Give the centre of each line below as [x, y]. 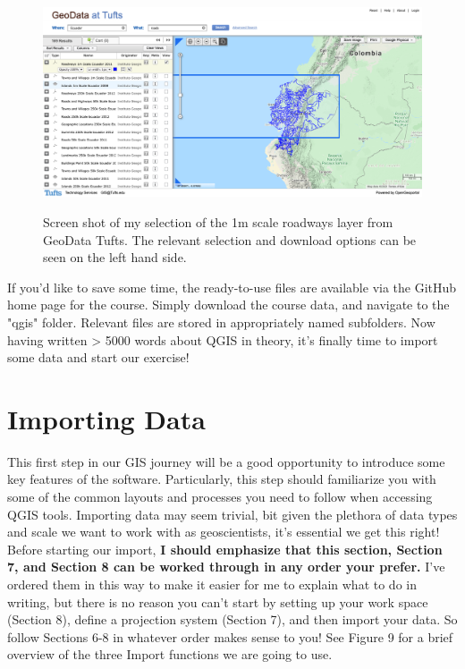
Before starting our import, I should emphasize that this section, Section [225, 549]
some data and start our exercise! [98, 357]
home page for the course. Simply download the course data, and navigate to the [228, 305]
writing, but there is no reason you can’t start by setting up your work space [218, 601]
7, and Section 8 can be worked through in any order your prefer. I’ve [226, 567]
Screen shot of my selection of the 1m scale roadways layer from [218, 222]
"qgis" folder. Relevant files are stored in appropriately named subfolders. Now [221, 322]
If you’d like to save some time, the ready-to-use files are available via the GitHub [232, 287]
